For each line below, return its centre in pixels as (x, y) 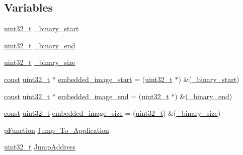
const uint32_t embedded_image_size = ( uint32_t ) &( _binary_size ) (112, 113)
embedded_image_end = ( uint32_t (113, 96)
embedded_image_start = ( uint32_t (115, 79)
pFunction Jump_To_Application (57, 130)
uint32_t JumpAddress (40, 147)
